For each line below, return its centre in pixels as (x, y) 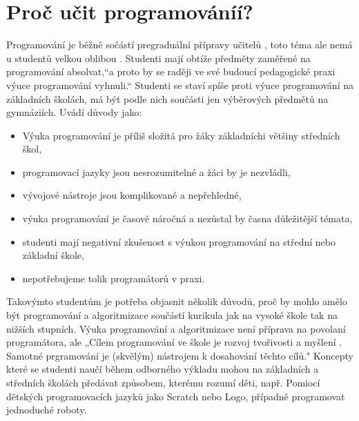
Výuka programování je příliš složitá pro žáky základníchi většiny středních (181, 135)
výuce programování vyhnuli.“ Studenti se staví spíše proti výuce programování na (180, 85)
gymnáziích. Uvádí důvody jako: (74, 112)
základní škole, (53, 255)
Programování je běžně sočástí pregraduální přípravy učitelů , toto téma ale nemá (179, 45)
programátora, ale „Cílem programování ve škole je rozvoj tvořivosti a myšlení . (174, 342)
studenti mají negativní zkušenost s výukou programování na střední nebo (179, 241)
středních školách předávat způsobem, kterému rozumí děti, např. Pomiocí (163, 382)
